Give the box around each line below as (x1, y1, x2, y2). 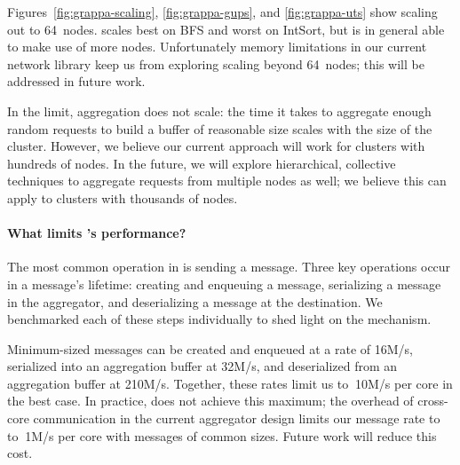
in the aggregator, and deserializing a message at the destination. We (7, 292, 383, 311)
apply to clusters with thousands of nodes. (7, 188, 238, 207)
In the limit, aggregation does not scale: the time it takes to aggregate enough (7, 101, 432, 120)
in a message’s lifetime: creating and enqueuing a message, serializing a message (7, 274, 441, 293)
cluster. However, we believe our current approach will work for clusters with (7, 137, 425, 155)
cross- (417, 391, 448, 410)
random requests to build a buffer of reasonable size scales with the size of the (7, 119, 432, 138)
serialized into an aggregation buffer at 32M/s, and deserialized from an (7, 357, 398, 375)
